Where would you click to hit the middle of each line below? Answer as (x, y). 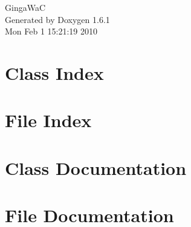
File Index (48, 120)
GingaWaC (25, 7)
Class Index (54, 72)
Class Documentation (96, 167)
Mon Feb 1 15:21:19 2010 (51, 31)
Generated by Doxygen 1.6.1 (57, 19)
